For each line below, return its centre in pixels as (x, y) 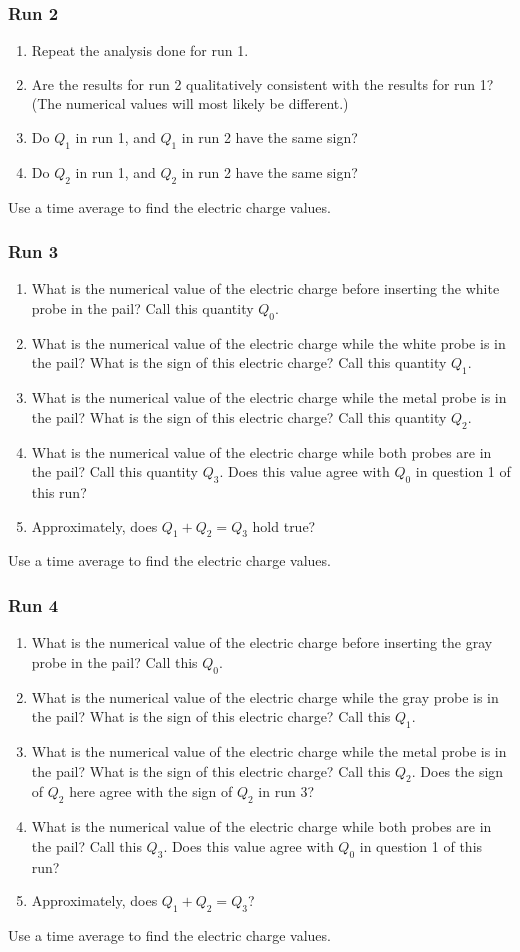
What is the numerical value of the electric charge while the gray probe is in (265, 696)
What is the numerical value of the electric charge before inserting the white (265, 288)
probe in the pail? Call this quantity (142, 308)
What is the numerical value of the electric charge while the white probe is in (268, 342)
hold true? (284, 525)
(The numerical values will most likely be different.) (190, 103)
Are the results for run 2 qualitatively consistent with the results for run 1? (262, 83)
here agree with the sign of (151, 791)
